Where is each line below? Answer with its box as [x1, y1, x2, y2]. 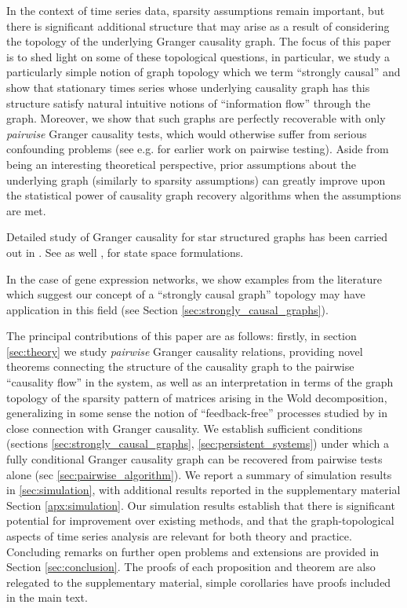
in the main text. [6, 589, 88, 606]
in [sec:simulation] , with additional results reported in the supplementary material [6, 482, 401, 498]
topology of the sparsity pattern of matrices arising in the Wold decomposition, [6, 389, 387, 405]
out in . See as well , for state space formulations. [6, 244, 244, 260]
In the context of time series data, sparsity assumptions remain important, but [6, 2, 385, 18]
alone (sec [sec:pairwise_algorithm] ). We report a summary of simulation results [6, 466, 392, 482]
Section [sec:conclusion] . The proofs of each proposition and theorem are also [6, 559, 376, 575]
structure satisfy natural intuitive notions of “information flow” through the [6, 94, 371, 111]
